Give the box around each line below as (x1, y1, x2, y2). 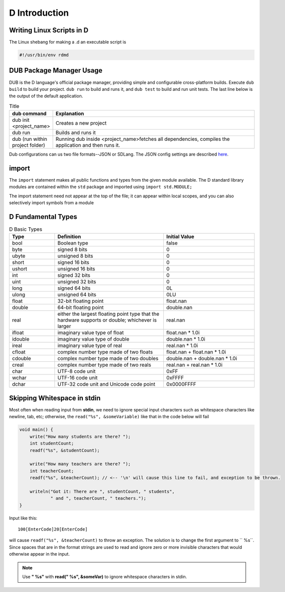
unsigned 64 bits (57, 291, 97, 298)
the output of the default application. (9, 93, 83, 99)
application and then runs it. (55, 142, 120, 149)
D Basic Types (9, 226, 43, 233)
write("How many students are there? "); (29, 433, 131, 439)
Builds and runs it (55, 129, 96, 136)
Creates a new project (55, 120, 107, 127)
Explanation (55, 110, 84, 117)
